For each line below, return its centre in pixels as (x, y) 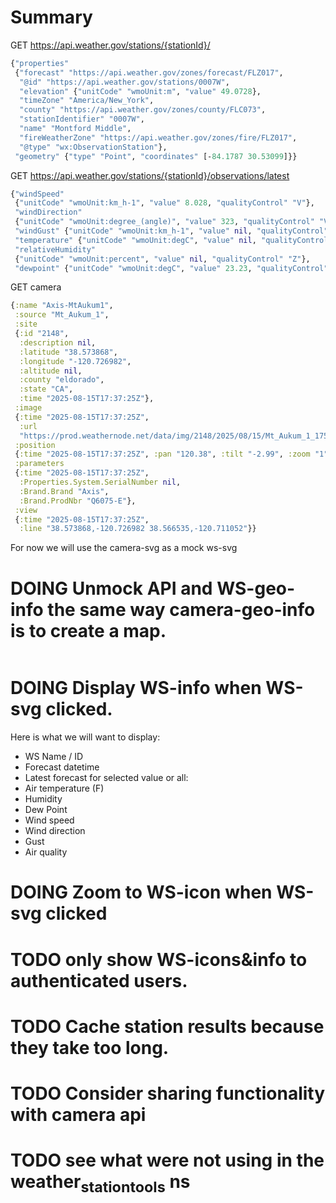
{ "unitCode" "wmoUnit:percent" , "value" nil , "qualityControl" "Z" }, (162, 259)
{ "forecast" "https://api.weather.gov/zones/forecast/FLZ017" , (149, 72)
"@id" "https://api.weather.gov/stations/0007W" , (124, 82)
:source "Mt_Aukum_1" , (62, 315)
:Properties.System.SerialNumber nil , (100, 482)
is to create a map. (88, 630)
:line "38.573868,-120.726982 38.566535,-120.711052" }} (138, 529)
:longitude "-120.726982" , (75, 361)
